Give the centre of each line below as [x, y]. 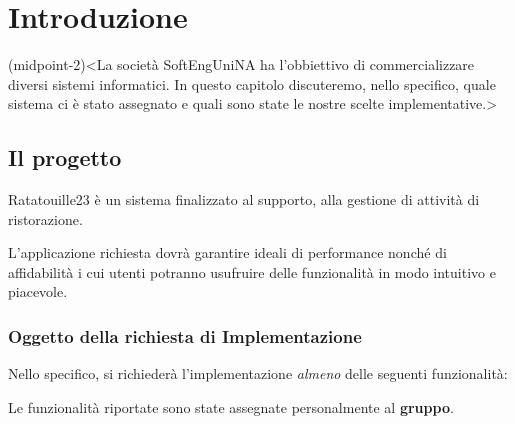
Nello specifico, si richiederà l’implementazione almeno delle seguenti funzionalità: [258, 373]
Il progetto [65, 157]
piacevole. [38, 291]
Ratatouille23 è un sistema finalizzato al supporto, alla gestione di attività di [244, 199]
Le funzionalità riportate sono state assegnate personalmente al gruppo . [231, 406]
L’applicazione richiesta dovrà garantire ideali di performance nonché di [227, 252]
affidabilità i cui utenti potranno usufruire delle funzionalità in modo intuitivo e [252, 271]
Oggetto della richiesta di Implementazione [185, 336]
